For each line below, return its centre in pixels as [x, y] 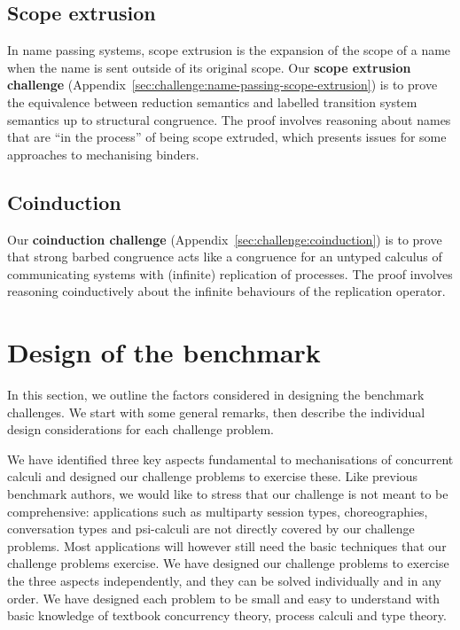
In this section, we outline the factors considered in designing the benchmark [216, 395]
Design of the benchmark [164, 352]
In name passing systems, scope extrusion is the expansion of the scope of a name [229, 50]
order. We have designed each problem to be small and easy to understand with [224, 598]
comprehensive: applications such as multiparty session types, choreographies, [218, 511]
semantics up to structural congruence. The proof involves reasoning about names [229, 119]
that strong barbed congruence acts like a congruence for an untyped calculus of [225, 257]
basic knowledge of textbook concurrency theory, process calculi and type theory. [227, 615]
